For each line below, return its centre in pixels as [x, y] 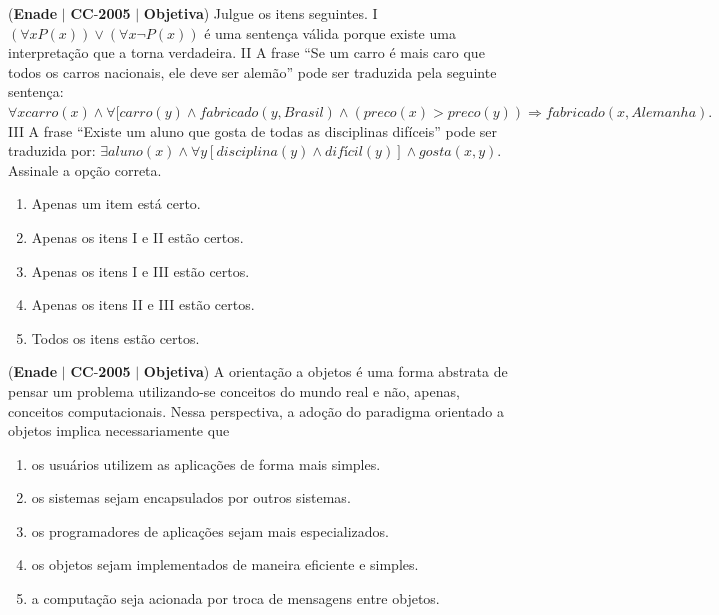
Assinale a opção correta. [85, 169]
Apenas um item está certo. [116, 203]
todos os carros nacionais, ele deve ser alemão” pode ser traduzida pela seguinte [252, 71]
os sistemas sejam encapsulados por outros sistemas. [191, 497]
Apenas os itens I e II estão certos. [137, 236]
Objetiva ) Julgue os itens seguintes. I [260, 13]
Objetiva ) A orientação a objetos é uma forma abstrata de [325, 371]
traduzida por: [52, 150]
